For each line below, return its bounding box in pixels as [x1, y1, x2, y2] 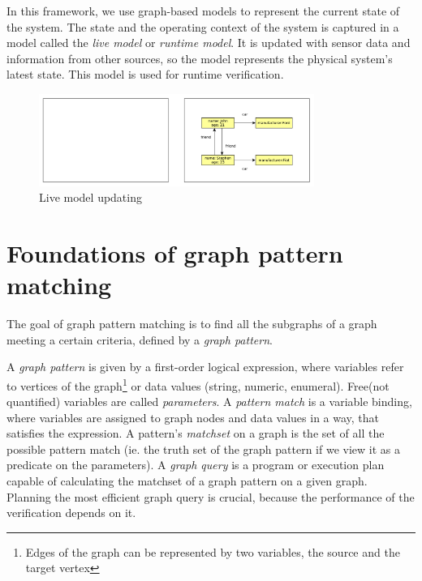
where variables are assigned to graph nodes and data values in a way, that [6, 408, 380, 425]
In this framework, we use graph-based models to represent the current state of [6, 2, 400, 19]
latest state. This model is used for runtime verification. [6, 66, 284, 83]
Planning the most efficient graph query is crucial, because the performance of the [6, 488, 415, 505]
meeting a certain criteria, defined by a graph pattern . [6, 331, 273, 348]
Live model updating [39, 189, 142, 206]
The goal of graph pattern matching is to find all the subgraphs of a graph [6, 315, 377, 332]
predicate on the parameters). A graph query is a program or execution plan [6, 456, 385, 473]
